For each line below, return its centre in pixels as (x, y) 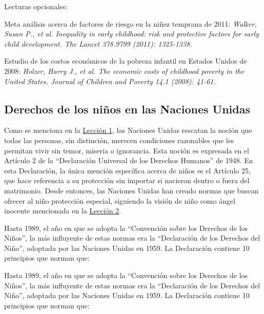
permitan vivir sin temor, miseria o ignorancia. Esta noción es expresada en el (127, 150)
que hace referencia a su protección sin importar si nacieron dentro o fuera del (127, 180)
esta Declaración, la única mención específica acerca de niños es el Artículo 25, (127, 170)
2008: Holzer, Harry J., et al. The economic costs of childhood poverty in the (124, 71)
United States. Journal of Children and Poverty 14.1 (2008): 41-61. (110, 81)
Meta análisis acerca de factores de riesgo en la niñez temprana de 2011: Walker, (130, 23)
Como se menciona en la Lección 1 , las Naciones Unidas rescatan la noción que (128, 130)
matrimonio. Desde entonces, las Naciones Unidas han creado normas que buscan (131, 190)
